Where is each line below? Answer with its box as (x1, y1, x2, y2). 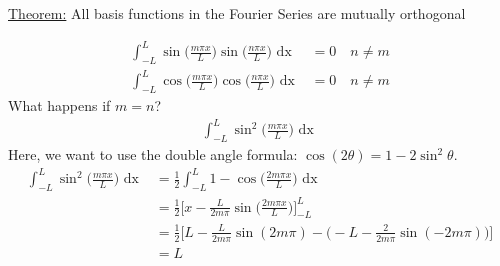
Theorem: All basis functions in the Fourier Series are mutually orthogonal (8, 3, 466, 23)
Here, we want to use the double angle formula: (8, 144, 298, 165)
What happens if (8, 95, 111, 116)
